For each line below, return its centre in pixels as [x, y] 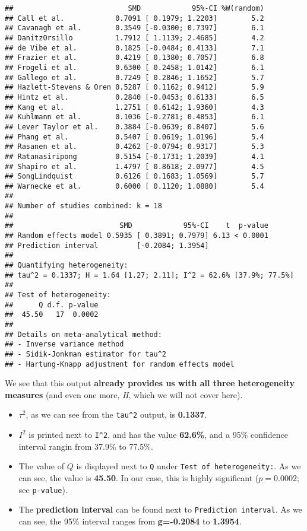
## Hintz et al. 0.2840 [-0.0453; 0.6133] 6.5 [134, 97]
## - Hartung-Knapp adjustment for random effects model [120, 364]
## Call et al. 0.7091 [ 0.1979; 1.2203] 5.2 [134, 18]
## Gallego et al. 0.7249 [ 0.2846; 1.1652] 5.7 [134, 77]
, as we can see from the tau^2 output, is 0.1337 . [116, 414]
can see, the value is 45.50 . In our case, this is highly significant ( [139, 478]
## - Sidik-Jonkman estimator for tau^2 [86, 354]
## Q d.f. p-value [52, 305]
